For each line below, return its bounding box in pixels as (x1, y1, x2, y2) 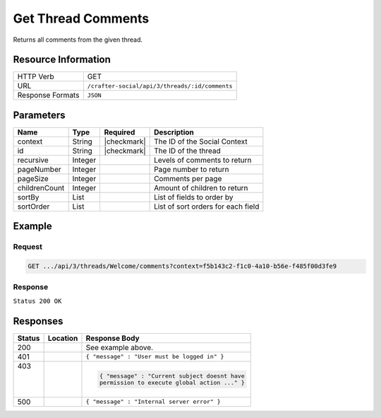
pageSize (17, 173, 49, 183)
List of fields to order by (154, 192, 234, 202)
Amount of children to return (154, 182, 248, 192)
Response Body (85, 333, 140, 343)
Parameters (13, 109, 66, 121)
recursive (17, 155, 49, 165)
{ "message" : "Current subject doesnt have (99, 372, 245, 380)
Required (104, 127, 135, 137)
